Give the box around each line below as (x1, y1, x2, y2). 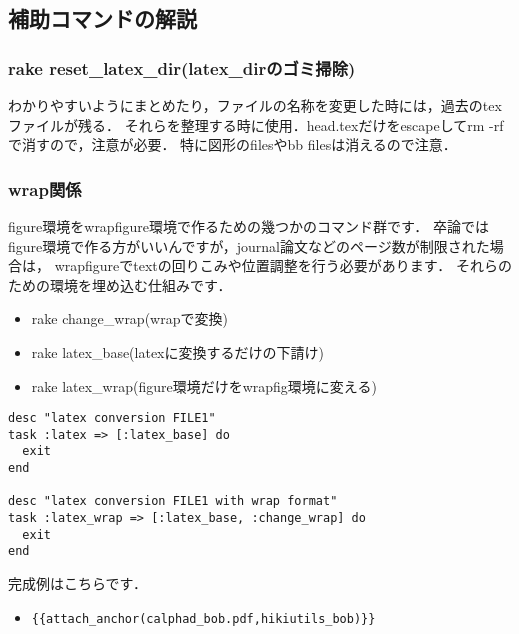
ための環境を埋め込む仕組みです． (8, 274, 232, 295)
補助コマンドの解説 (8, 3, 197, 34)
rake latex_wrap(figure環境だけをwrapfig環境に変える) (31, 375, 377, 396)
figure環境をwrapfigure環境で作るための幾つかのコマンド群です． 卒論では (8, 216, 490, 236)
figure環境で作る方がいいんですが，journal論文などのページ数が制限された (8, 235, 490, 256)
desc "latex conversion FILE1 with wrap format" (8, 494, 338, 509)
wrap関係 (8, 176, 82, 201)
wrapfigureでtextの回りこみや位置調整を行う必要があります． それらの (54, 255, 512, 276)
